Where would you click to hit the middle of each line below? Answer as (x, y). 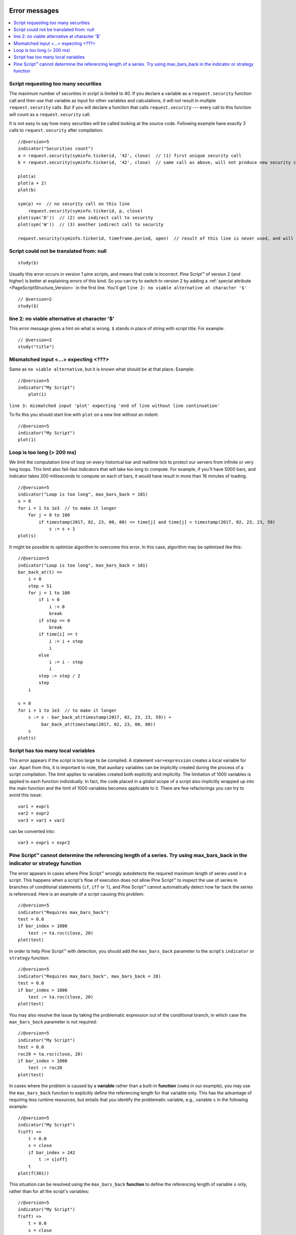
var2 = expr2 (34, 813)
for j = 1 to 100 (49, 593)
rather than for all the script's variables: (49, 1191)
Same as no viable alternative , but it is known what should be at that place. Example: (102, 369)
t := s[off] (53, 1159)
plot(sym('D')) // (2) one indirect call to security (86, 218)
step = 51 (40, 586)
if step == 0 (54, 620)
